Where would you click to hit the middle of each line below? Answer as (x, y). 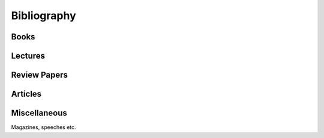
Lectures (28, 56)
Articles (26, 94)
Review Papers (40, 75)
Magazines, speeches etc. (43, 127)
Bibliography (43, 16)
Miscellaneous (39, 113)
